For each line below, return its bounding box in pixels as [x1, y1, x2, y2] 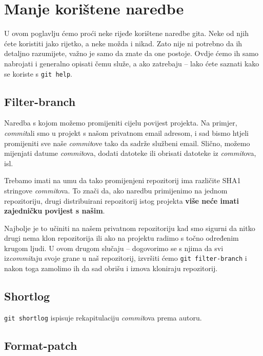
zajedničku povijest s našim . [4, 205, 105, 216]
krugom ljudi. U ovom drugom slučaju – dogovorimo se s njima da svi [4, 242, 224, 253]
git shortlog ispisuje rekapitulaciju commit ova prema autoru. [4, 312, 202, 323]
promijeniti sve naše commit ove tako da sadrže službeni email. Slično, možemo [4, 137, 250, 148]
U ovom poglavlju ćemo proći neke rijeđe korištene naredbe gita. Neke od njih [4, 28, 249, 39]
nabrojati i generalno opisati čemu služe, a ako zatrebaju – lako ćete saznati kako [4, 58, 259, 68]
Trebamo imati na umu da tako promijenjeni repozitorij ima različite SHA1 [4, 175, 241, 186]
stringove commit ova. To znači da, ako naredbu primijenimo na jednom [4, 185, 228, 195]
